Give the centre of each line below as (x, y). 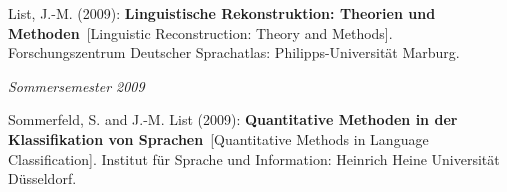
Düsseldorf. (42, 178)
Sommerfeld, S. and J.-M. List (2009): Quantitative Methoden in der (233, 119)
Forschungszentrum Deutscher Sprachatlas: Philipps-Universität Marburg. (234, 52)
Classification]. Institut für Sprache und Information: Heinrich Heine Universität (254, 158)
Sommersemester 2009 (76, 85)
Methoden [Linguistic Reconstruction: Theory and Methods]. (200, 32)
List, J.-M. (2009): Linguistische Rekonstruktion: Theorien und (222, 13)
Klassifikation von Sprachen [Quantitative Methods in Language (218, 138)
